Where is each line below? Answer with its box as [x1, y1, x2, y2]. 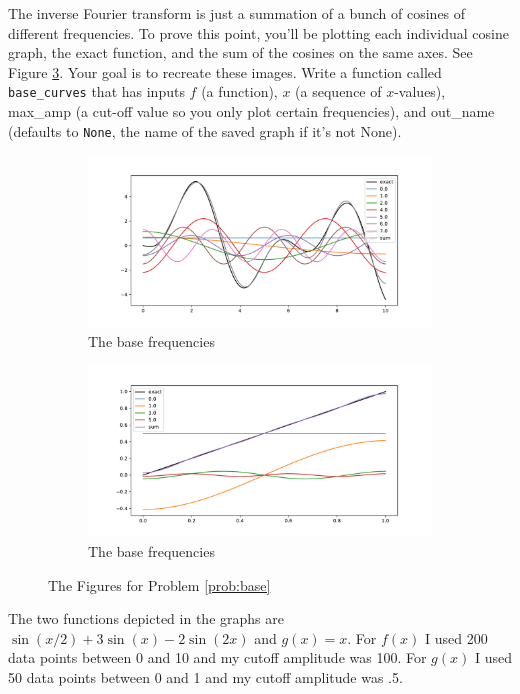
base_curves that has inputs [8, 81, 185, 102]
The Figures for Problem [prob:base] [48, 574, 271, 595]
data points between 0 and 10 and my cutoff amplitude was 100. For [8, 647, 427, 668]
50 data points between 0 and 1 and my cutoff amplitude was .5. [8, 667, 403, 688]
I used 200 [425, 627, 488, 648]
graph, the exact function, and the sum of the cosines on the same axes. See [8, 42, 473, 63]
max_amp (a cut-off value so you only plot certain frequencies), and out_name [8, 101, 495, 122]
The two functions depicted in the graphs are [8, 608, 284, 629]
